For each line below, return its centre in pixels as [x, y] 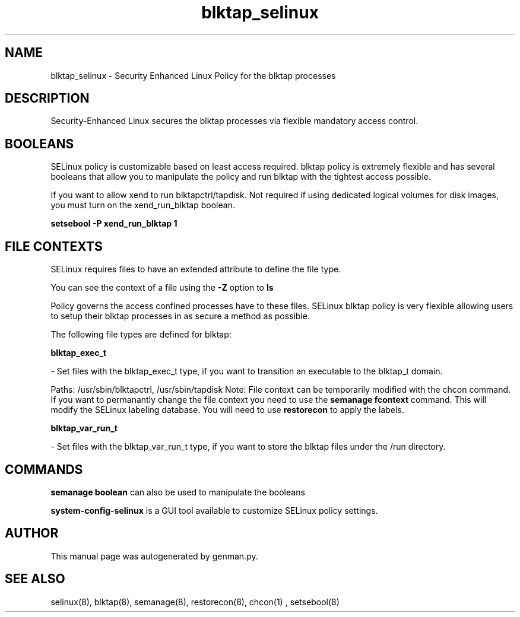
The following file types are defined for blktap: [141, 335]
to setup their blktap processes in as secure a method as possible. [180, 316]
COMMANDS [44, 469]
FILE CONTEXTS [54, 246]
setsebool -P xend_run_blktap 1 [114, 224]
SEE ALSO [35, 579]
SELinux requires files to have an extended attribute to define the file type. [196, 269]
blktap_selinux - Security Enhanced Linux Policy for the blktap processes [193, 75]
